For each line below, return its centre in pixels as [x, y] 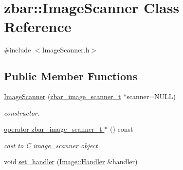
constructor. [22, 112]
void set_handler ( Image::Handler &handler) [71, 161]
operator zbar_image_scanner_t [53, 129]
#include [18, 50]
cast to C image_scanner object [51, 145]
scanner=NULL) [151, 96]
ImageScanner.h [66, 50]
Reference [38, 26]
